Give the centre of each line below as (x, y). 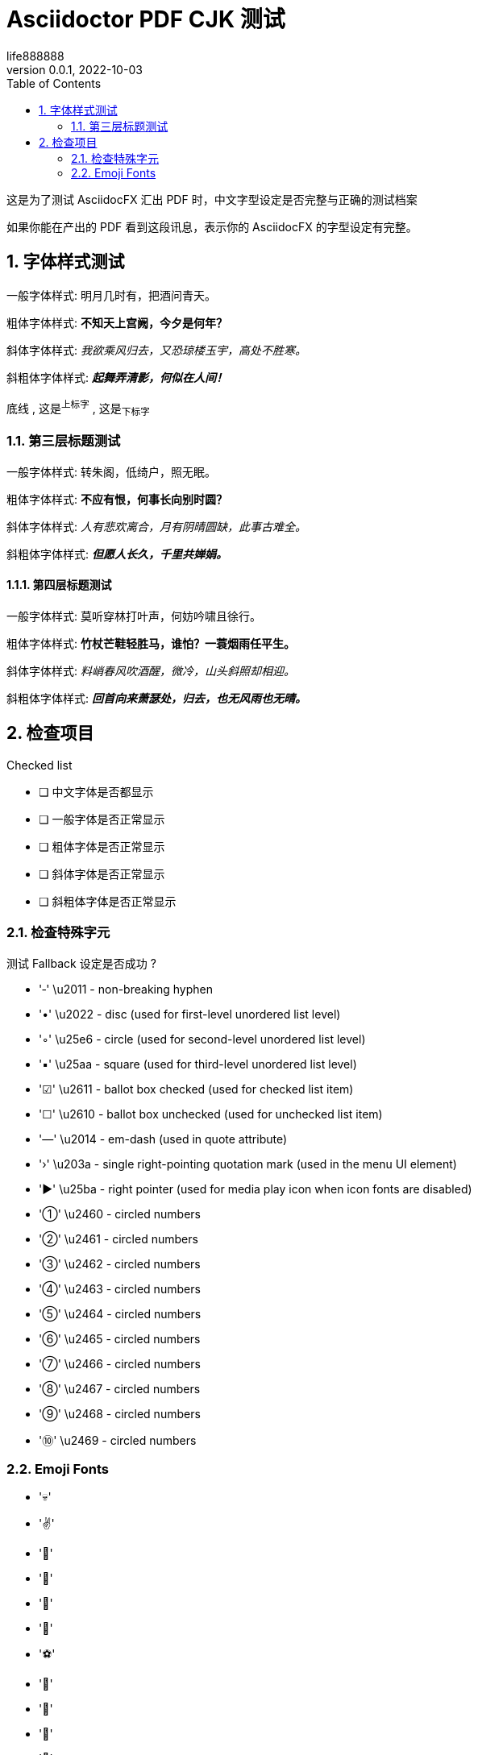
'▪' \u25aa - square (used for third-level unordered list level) (198, 1064)
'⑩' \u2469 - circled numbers (118, 1440)
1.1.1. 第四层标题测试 (59, 585)
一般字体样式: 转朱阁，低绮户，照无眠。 (111, 471)
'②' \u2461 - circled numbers (118, 1238)
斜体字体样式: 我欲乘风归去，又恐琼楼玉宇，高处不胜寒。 (156, 350)
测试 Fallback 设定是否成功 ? (81, 963)
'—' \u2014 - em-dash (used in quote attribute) (163, 1139)
